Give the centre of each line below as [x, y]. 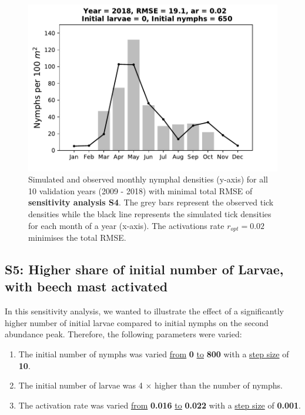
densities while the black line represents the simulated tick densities [150, 214]
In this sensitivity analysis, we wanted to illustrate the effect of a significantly [144, 311]
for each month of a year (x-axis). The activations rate [126, 225]
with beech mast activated [86, 286]
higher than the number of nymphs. [218, 385]
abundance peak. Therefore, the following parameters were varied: [123, 334]
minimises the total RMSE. [77, 238]
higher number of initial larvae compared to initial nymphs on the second [137, 322]
